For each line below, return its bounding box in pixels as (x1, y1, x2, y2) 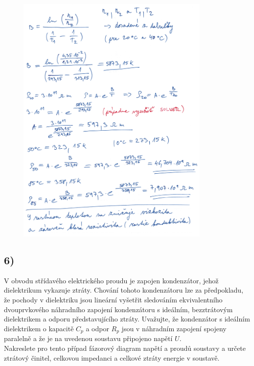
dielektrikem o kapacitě (4, 323, 74, 333)
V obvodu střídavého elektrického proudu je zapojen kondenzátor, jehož (4, 275, 219, 285)
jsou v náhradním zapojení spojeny (121, 323, 227, 333)
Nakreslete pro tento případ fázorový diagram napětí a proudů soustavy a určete (4, 343, 246, 353)
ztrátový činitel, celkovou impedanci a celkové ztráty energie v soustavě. (4, 352, 220, 363)
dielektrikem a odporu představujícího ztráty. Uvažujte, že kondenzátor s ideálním (4, 314, 250, 324)
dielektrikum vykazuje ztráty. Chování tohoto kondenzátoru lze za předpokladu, (4, 285, 244, 295)
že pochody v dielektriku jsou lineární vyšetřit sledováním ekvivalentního (4, 295, 223, 305)
